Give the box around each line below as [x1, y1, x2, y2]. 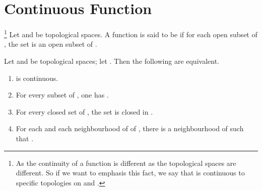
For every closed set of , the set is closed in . [16, 106, 153, 117]
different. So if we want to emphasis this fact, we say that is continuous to [16, 167, 245, 178]
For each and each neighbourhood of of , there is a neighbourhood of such [16, 123, 244, 134]
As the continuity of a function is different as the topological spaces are [16, 157, 236, 168]
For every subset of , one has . [16, 89, 109, 100]
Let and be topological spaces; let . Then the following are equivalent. [4, 55, 219, 66]
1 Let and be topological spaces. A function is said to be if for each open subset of [4, 28, 257, 39]
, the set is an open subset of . [4, 39, 97, 49]
